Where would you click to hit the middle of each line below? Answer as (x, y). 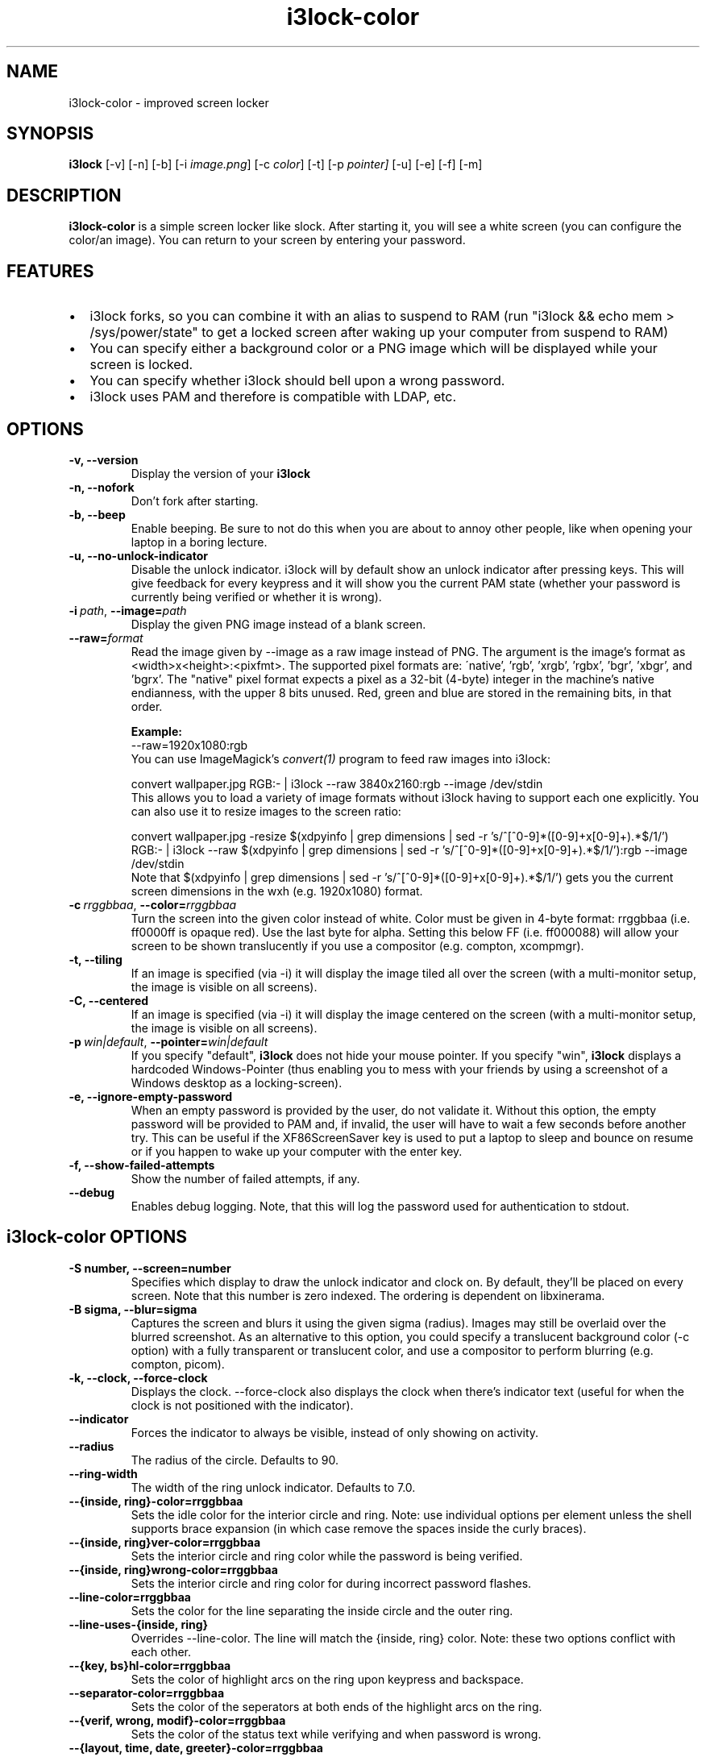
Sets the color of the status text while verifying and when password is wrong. (336, 1734)
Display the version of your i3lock (221, 473)
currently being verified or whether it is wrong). (256, 596)
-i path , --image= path (128, 610)
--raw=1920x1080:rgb (189, 745)
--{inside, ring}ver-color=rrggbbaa (165, 1542)
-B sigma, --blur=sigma (133, 1309)
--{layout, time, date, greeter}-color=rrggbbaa (196, 1747)
